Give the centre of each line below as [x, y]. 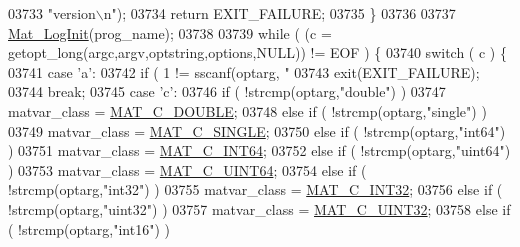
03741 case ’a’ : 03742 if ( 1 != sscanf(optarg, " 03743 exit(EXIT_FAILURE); [244, 71]
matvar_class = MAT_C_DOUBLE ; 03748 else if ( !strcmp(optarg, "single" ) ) [247, 110]
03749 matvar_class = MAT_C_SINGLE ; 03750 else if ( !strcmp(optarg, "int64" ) [257, 130]
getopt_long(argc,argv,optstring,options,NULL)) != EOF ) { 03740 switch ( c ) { [257, 52]
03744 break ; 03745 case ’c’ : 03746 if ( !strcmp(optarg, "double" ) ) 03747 [227, 91]
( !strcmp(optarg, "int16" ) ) [89, 228]
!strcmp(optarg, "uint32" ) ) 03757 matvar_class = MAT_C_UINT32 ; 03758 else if [259, 208]
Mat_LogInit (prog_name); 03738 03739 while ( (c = [170, 32]
